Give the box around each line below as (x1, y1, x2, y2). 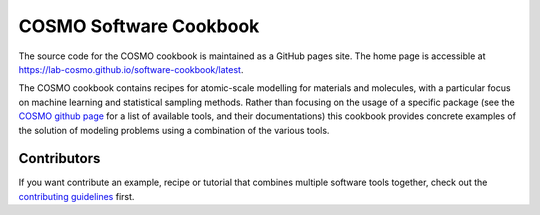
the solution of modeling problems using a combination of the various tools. (18, 124, 330, 136)
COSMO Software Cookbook (18, 15, 260, 37)
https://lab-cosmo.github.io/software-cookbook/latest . (18, 63, 244, 75)
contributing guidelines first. (18, 190, 135, 202)
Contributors (18, 150, 101, 167)
